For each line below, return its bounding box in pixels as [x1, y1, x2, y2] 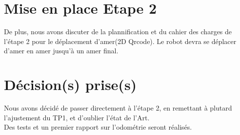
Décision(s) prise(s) [4, 74, 137, 94]
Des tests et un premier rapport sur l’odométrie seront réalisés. [4, 122, 192, 132]
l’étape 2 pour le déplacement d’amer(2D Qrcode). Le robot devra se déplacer [4, 36, 237, 46]
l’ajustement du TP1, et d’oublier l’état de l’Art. [4, 112, 150, 122]
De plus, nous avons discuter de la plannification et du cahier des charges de [4, 26, 232, 37]
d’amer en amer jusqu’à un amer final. [4, 45, 119, 56]
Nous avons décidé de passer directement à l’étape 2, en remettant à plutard [4, 103, 232, 113]
